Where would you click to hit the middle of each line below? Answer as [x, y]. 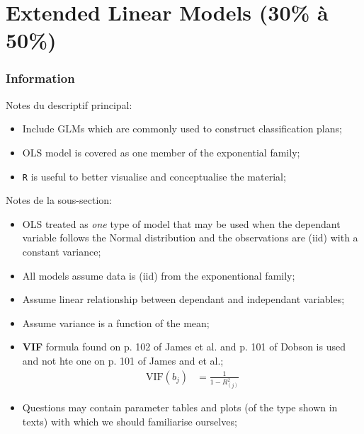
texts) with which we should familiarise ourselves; [130, 422]
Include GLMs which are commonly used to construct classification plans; [182, 129]
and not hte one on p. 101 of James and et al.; [123, 360]
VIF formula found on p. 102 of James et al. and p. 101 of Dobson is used [184, 347]
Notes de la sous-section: [59, 200]
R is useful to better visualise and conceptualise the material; [154, 176]
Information [40, 78]
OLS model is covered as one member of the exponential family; [161, 152]
